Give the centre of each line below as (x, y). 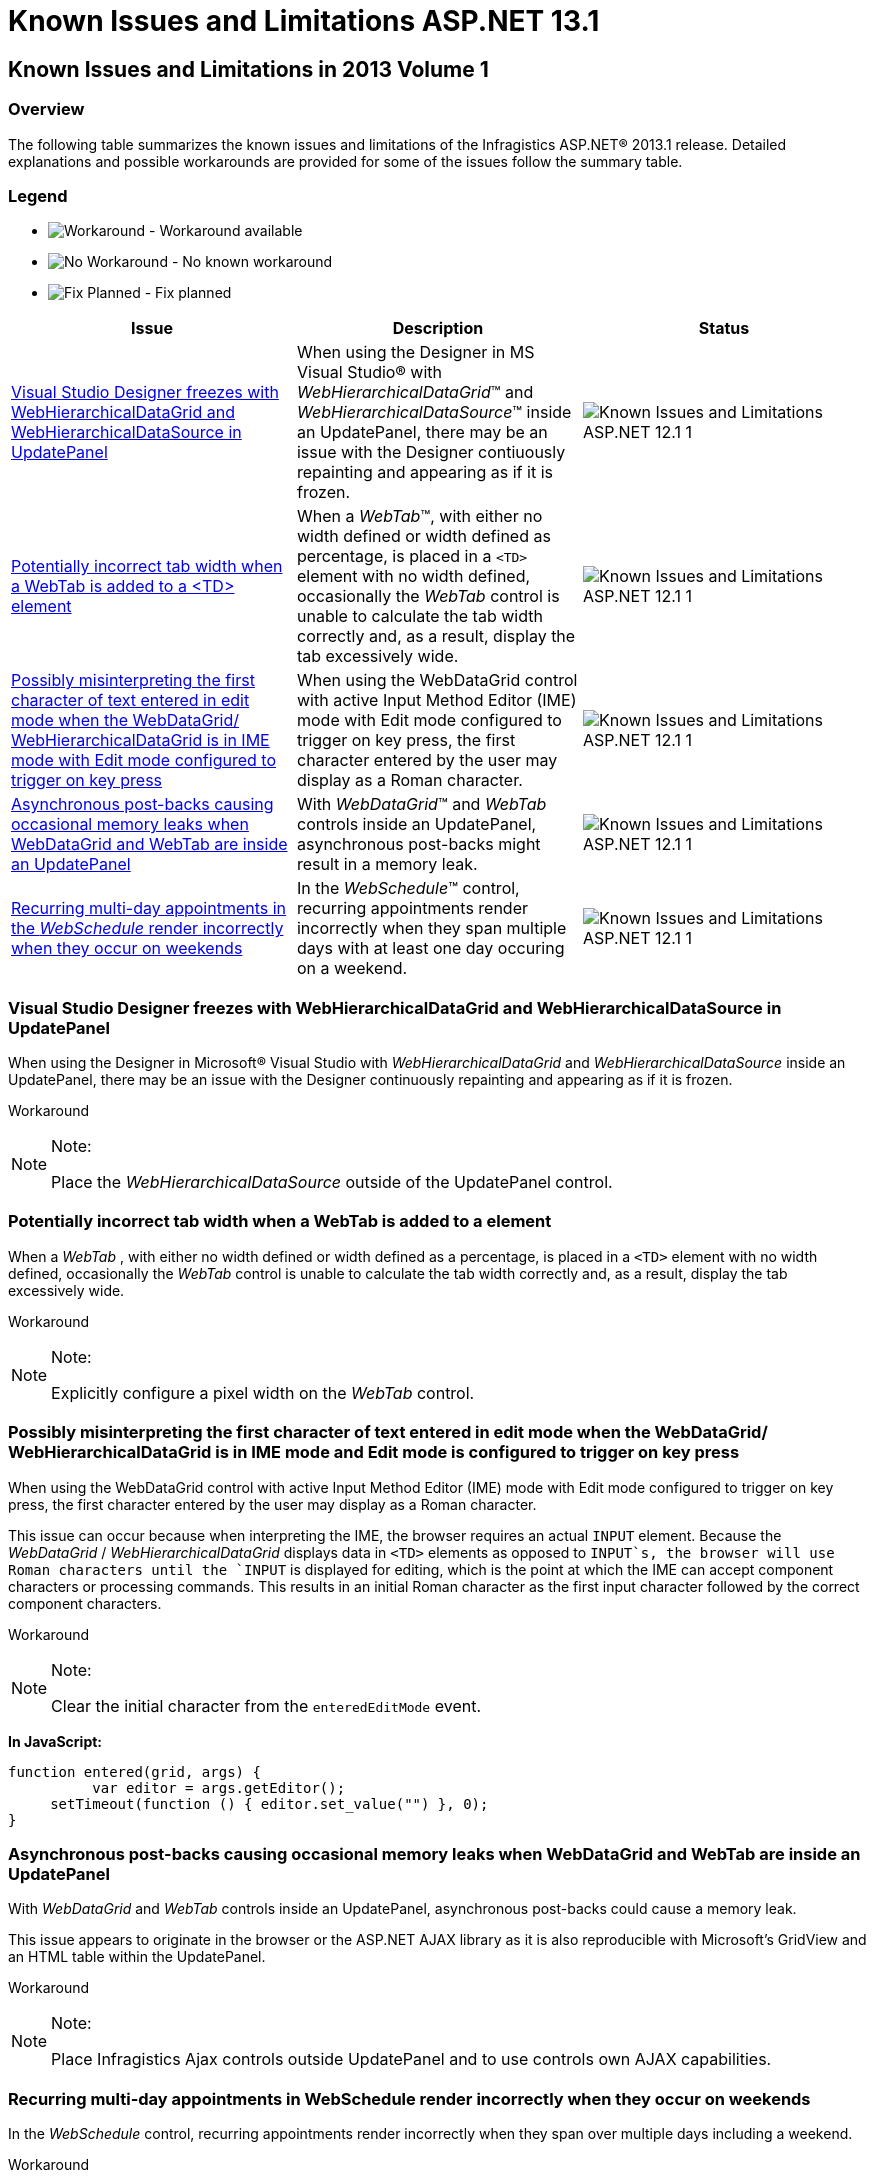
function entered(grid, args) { (134, 1771)
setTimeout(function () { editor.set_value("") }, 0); (269, 1803)
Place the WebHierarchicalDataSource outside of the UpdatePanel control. (332, 1182)
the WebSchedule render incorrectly (147, 928)
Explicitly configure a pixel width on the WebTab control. (263, 1392)
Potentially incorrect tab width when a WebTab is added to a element (280, 1221)
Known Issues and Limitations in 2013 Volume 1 (248, 69)
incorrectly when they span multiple (431, 928)
